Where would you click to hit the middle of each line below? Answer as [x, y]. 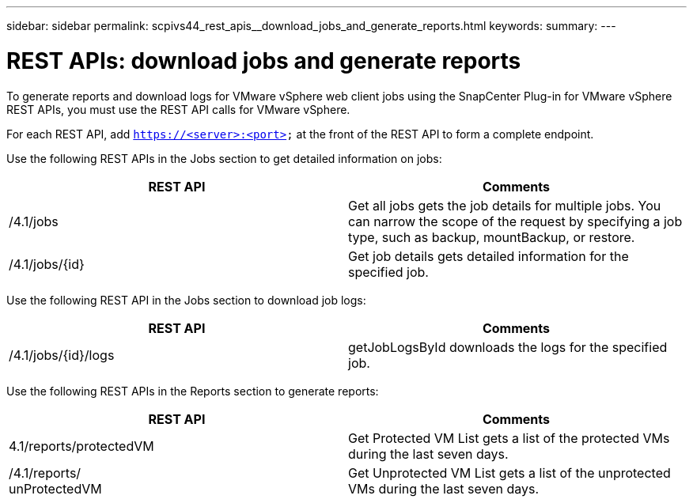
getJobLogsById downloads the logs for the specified [508, 347]
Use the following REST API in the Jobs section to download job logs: [186, 300]
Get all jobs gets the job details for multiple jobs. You [505, 205]
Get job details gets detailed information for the [489, 256]
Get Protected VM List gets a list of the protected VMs [509, 438]
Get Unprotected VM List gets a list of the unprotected [509, 473]
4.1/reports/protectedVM [81, 446]
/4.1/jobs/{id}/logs [62, 355]
